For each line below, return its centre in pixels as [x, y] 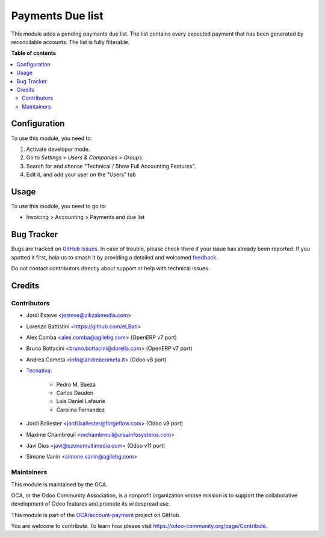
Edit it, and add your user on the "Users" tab [81, 174]
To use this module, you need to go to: [59, 206]
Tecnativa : [39, 370]
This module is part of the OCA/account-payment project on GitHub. [96, 515]
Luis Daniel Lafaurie [81, 401]
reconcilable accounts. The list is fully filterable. [70, 42]
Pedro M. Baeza [76, 384]
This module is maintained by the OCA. [59, 484]
